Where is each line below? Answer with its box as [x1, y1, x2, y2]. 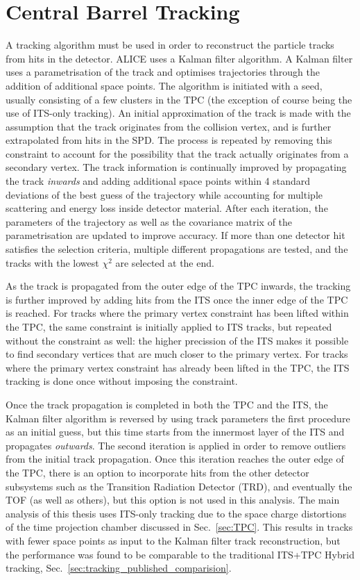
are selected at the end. [115, 255, 214, 270]
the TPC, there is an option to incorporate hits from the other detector [6, 465, 309, 479]
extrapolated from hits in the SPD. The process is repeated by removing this [6, 133, 332, 147]
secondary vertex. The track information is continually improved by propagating [6, 160, 347, 174]
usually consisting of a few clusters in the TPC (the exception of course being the [6, 92, 352, 106]
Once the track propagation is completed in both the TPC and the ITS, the [6, 397, 328, 411]
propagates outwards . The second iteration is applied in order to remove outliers [6, 438, 346, 452]
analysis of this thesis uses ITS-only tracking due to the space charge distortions [6, 506, 347, 520]
